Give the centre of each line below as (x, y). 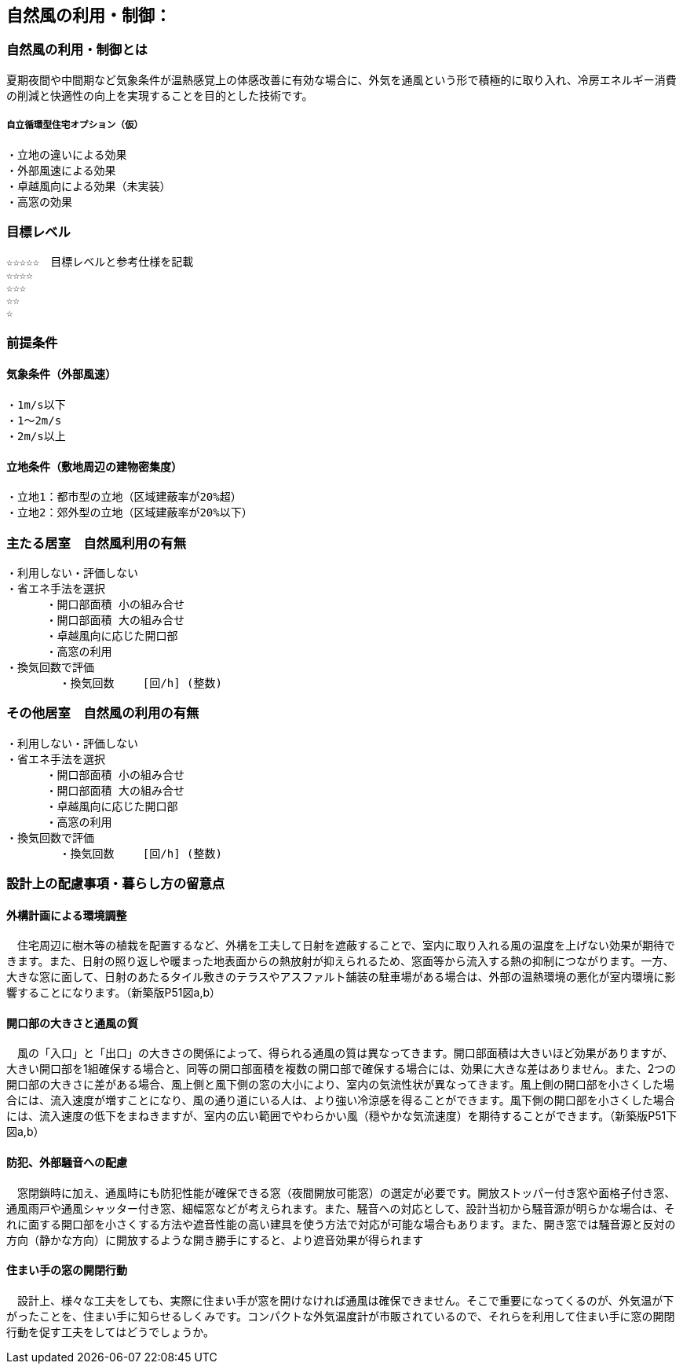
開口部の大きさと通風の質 (72, 1023)
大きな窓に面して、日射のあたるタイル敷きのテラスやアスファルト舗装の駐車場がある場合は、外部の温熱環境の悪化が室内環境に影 (341, 977)
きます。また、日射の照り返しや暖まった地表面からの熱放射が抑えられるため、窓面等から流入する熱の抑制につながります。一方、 (340, 961)
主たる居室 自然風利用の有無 (97, 543)
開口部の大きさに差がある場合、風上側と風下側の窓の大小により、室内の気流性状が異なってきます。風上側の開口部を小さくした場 (340, 1085)
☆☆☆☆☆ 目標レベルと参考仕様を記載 (100, 262)
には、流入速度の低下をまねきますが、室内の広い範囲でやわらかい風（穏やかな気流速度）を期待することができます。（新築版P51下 (342, 1116)
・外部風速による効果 (61, 170)
